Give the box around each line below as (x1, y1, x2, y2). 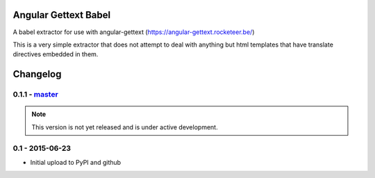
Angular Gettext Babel (12, 9, 111, 21)
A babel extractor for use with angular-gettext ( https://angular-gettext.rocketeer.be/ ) (12, 28, 255, 36)
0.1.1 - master (12, 90, 58, 99)
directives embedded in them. (12, 50, 99, 58)
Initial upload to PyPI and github (30, 158, 122, 166)
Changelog (12, 68, 62, 80)
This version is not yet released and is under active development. (31, 122, 218, 131)
